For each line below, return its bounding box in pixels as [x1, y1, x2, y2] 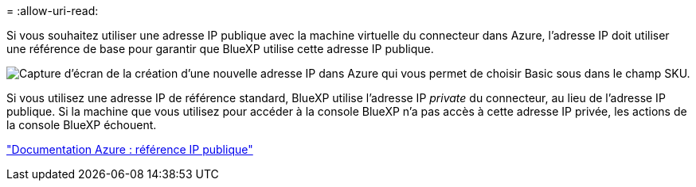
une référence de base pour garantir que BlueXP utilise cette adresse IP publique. [6, 42, 434, 55]
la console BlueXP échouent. [6, 118, 157, 132]
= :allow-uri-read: [6, 4, 99, 17]
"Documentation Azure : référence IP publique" [6, 143, 253, 156]
